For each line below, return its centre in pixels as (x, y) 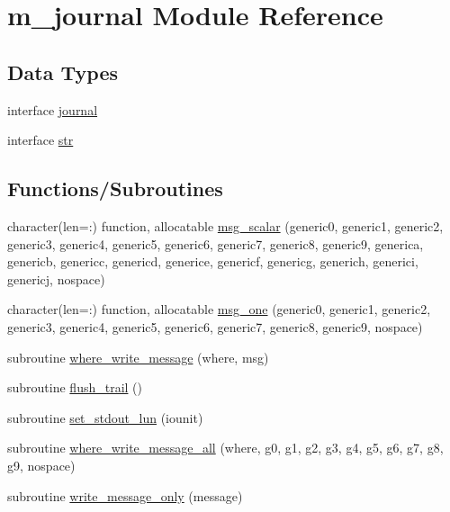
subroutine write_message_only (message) (125, 495)
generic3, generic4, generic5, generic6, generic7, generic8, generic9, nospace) (215, 326)
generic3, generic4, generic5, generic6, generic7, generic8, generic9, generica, (216, 243)
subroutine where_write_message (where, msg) (138, 357)
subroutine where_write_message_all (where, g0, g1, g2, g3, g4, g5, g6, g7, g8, (225, 448)
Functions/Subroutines (115, 189)
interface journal (53, 109)
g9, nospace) (41, 465)
